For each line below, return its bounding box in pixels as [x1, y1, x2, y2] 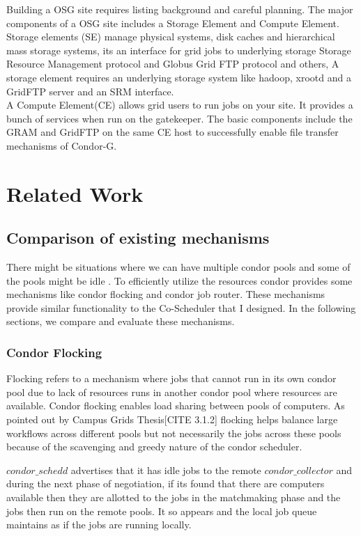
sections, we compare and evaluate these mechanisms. [6, 314, 235, 329]
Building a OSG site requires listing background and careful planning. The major [6, 2, 353, 16]
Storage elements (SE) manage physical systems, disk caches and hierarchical [6, 29, 335, 44]
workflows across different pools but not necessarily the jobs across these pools [6, 425, 341, 440]
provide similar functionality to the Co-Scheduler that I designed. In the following [6, 300, 356, 315]
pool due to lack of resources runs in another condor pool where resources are [6, 384, 337, 399]
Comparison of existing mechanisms [6, 227, 270, 249]
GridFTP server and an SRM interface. [6, 84, 174, 98]
